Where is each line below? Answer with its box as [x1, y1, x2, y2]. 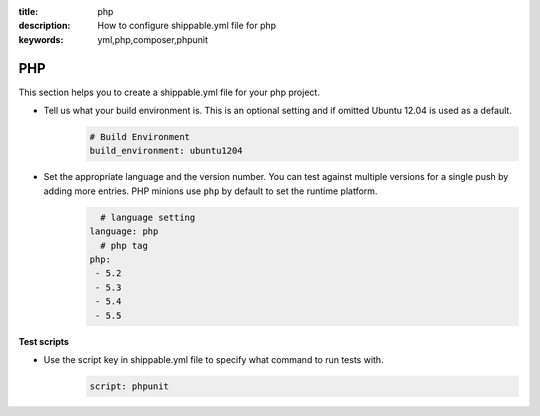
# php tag [100, 240, 149, 251]
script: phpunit [89, 380, 170, 392]
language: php [89, 226, 159, 237]
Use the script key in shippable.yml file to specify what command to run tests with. [43, 353, 384, 365]
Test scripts [18, 335, 70, 347]
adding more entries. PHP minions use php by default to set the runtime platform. [43, 185, 378, 197]
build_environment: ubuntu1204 [89, 145, 244, 157]
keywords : [18, 33, 64, 45]
